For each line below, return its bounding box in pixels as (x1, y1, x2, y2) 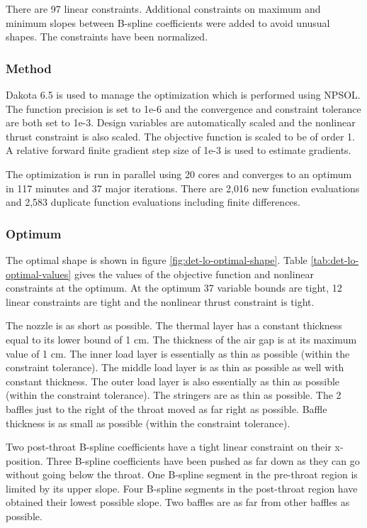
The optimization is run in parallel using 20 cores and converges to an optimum (6, 166, 352, 181)
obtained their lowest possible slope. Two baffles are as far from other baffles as (6, 495, 350, 510)
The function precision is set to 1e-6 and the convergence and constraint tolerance (6, 101, 361, 116)
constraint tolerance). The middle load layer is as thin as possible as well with (6, 360, 344, 375)
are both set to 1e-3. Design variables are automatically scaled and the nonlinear (6, 115, 356, 130)
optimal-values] (6, 266, 72, 281)
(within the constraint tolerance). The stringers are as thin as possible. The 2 (6, 387, 341, 402)
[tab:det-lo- (310, 252, 359, 267)
